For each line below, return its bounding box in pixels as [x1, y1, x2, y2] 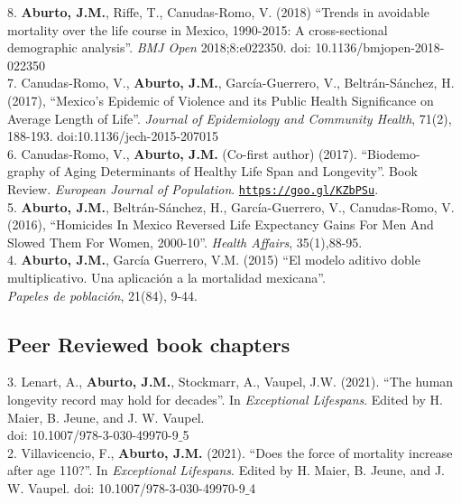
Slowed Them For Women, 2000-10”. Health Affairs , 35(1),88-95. [7, 232, 363, 251]
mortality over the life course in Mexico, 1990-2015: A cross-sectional [7, 20, 388, 39]
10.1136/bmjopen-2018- [315, 38, 445, 57]
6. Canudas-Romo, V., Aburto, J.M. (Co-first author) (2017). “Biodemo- [7, 144, 420, 163]
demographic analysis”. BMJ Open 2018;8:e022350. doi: [7, 38, 311, 57]
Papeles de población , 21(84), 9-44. [7, 285, 198, 304]
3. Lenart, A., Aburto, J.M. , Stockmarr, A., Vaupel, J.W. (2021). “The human [7, 372, 454, 391]
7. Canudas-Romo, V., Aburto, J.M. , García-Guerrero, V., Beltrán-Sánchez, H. [7, 73, 455, 92]
